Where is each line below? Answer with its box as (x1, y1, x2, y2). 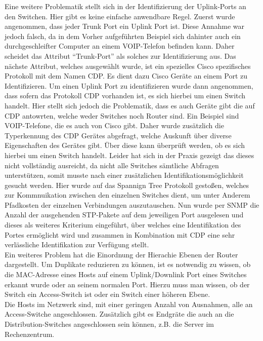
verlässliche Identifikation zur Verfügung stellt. (5, 239, 149, 250)
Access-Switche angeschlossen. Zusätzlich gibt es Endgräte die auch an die (5, 309, 234, 319)
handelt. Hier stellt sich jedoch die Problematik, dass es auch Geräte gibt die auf (5, 100, 255, 110)
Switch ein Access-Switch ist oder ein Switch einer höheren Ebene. (5, 289, 210, 299)
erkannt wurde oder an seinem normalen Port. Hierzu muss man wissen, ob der (5, 279, 250, 289)
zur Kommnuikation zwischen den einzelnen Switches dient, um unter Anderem (5, 190, 250, 200)
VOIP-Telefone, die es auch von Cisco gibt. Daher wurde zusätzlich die (5, 120, 224, 131)
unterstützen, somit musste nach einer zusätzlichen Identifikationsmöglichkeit (5, 170, 244, 180)
